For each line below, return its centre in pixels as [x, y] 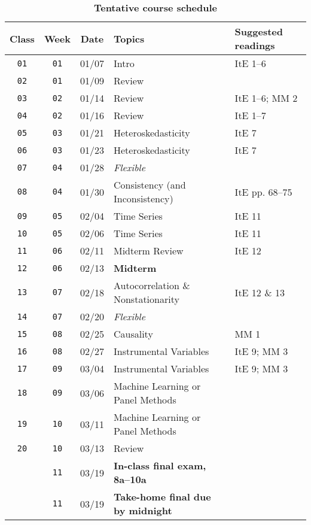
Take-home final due [162, 497]
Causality [133, 334]
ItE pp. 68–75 [263, 192]
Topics [129, 38]
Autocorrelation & [152, 285]
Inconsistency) [143, 198]
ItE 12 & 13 [260, 292]
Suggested [259, 31]
